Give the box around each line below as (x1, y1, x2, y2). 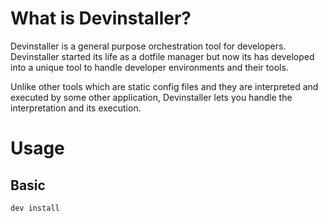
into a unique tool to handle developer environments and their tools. (10, 61, 289, 73)
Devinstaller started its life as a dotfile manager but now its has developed (10, 50, 315, 62)
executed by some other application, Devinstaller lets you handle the (10, 91, 293, 103)
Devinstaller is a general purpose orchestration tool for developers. (10, 40, 287, 52)
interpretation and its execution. (10, 102, 142, 114)
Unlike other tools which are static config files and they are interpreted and (10, 80, 319, 92)
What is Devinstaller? (10, 7, 192, 30)
